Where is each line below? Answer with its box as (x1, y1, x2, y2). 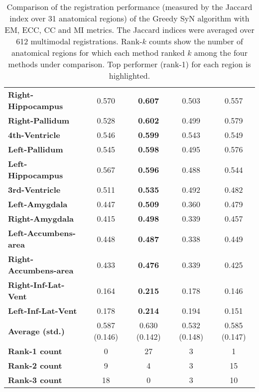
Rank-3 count (8, 374, 62, 386)
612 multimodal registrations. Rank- (16, 35, 142, 47)
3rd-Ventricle (8, 184, 61, 195)
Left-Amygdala (8, 198, 68, 210)
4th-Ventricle (8, 129, 60, 140)
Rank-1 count (8, 345, 62, 357)
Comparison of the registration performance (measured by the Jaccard (6, 1, 253, 12)
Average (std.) (8, 325, 65, 337)
